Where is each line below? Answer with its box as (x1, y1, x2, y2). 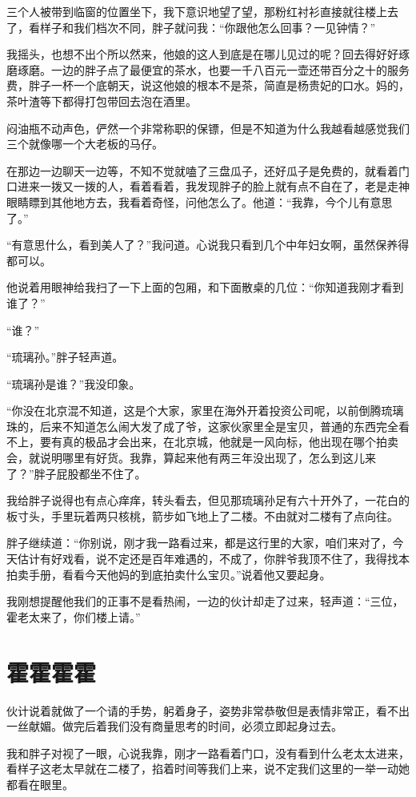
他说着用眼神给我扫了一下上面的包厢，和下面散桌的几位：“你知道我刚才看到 (6, 279, 404, 296)
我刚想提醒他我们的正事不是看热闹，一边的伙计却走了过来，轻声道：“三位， (6, 593, 404, 610)
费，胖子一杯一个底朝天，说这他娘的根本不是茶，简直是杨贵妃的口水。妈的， (6, 77, 410, 94)
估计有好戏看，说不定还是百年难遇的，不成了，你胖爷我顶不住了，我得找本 (17, 550, 410, 567)
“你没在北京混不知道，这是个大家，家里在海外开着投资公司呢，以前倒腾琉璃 (6, 402, 404, 419)
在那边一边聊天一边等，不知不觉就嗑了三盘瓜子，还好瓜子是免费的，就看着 (6, 162, 398, 179)
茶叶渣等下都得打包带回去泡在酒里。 (6, 92, 197, 109)
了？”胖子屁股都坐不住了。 (6, 465, 146, 481)
